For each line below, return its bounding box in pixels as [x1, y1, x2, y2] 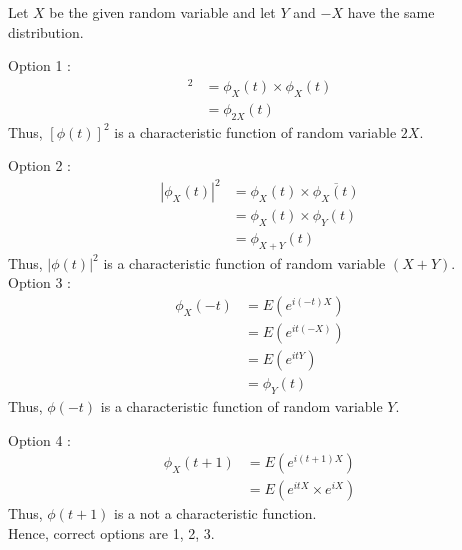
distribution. [8, 21, 84, 42]
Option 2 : [8, 155, 72, 176]
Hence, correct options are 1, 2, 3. [8, 522, 215, 543]
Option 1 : [8, 55, 72, 76]
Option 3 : [8, 272, 72, 293]
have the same [347, 2, 435, 22]
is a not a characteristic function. [114, 503, 317, 524]
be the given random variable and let [49, 2, 276, 22]
